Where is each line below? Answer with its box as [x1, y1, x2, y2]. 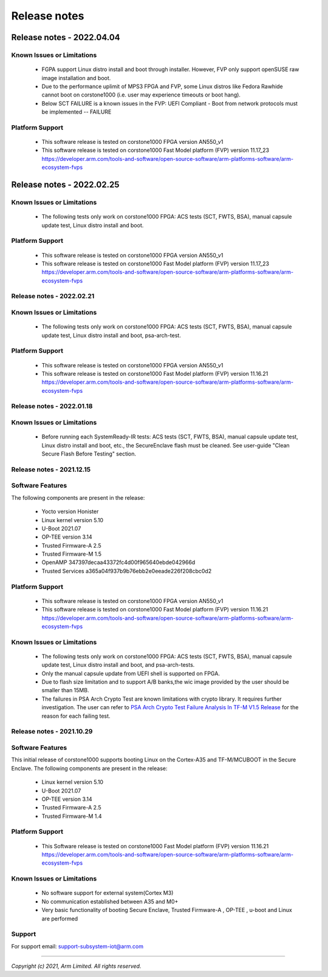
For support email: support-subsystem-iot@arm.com [11, 942, 144, 950]
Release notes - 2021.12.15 [11, 465, 91, 474]
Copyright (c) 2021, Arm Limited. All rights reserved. [11, 962, 142, 970]
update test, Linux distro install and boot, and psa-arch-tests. [41, 661, 195, 669]
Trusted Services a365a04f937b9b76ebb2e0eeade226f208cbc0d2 [41, 567, 212, 574]
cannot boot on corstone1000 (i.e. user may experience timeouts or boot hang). [41, 91, 241, 98]
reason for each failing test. [41, 712, 111, 720]
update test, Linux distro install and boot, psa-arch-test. [41, 332, 182, 339]
